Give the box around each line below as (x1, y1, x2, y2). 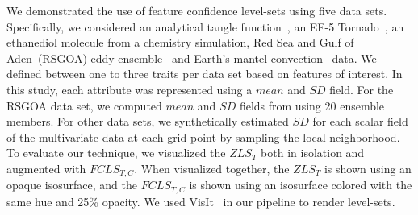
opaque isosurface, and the (6, 176, 137, 193)
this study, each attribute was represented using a (6, 81, 253, 97)
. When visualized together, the (134, 159, 290, 176)
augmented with (6, 159, 86, 176)
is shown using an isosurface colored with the (189, 176, 412, 193)
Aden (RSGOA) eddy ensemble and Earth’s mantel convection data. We (6, 49, 377, 66)
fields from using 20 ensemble (239, 97, 385, 114)
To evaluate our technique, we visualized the (6, 144, 226, 161)
